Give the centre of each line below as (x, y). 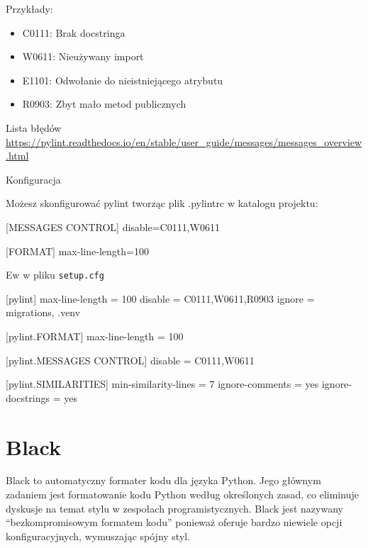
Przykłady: (29, 9)
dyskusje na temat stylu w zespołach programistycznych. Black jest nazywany (174, 508)
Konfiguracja (33, 179)
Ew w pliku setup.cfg (55, 275)
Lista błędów (34, 127)
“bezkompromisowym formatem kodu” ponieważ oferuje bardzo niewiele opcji (174, 522)
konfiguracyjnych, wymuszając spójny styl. (98, 536)
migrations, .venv (43, 312)
